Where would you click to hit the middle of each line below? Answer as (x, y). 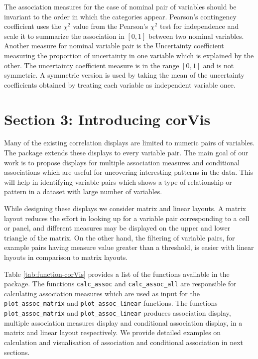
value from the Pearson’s (111, 26)
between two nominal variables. (196, 36)
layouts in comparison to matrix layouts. (66, 257)
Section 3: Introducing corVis (107, 119)
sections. (17, 352)
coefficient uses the (33, 26)
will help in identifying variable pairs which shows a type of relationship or (118, 181)
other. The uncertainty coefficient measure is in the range (92, 65)
